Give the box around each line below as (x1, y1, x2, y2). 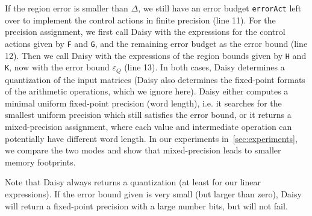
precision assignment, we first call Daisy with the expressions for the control (5, 25, 285, 38)
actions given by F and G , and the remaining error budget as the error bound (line (5, 37, 308, 49)
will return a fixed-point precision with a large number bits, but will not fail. (5, 199, 288, 212)
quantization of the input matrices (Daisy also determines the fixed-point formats (5, 73, 305, 85)
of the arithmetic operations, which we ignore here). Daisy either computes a (5, 85, 289, 97)
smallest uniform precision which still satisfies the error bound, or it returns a (5, 108, 292, 121)
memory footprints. (5, 155, 76, 168)
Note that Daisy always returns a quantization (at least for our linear (5, 176, 261, 188)
